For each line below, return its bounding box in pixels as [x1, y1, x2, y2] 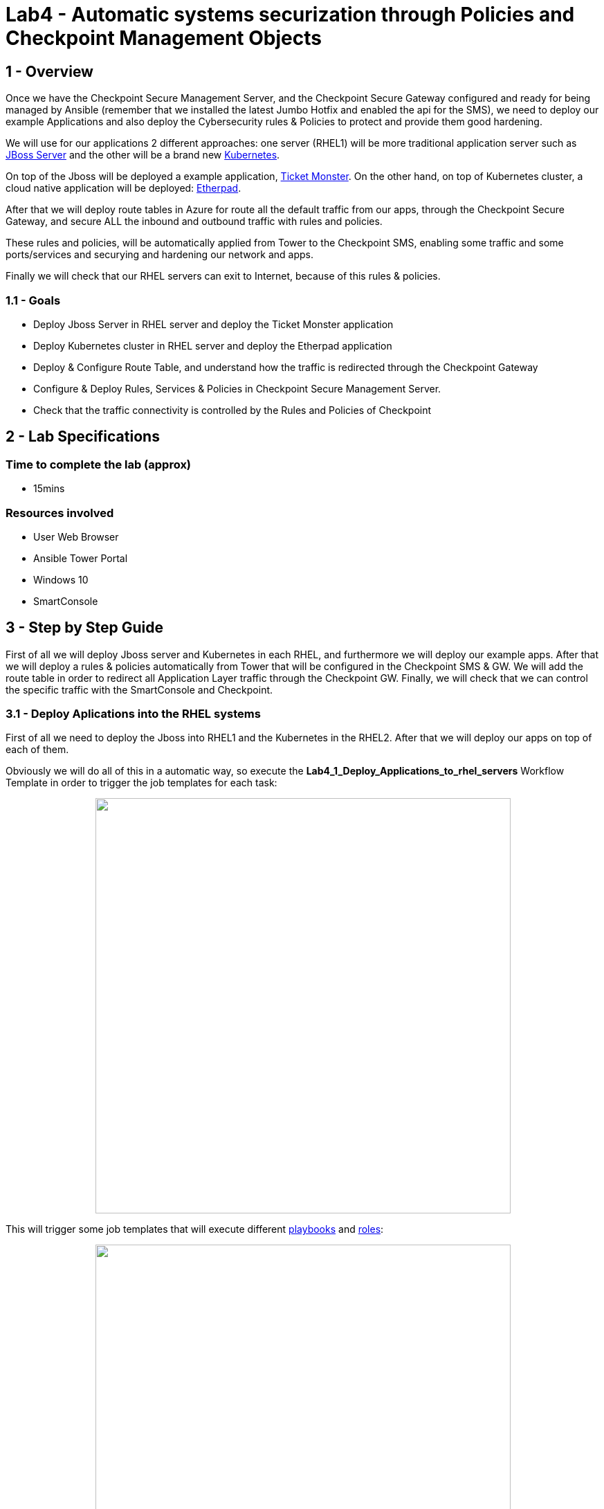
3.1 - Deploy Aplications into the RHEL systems [6, 707, 261, 721]
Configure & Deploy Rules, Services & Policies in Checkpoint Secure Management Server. [33, 382, 441, 395]
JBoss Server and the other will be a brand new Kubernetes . [6, 149, 280, 161]
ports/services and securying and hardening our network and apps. [6, 249, 314, 261]
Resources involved [6, 505, 114, 520]
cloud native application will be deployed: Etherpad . [6, 182, 241, 195]
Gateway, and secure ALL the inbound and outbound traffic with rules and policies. [6, 215, 383, 228]
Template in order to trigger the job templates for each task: [6, 777, 277, 789]
